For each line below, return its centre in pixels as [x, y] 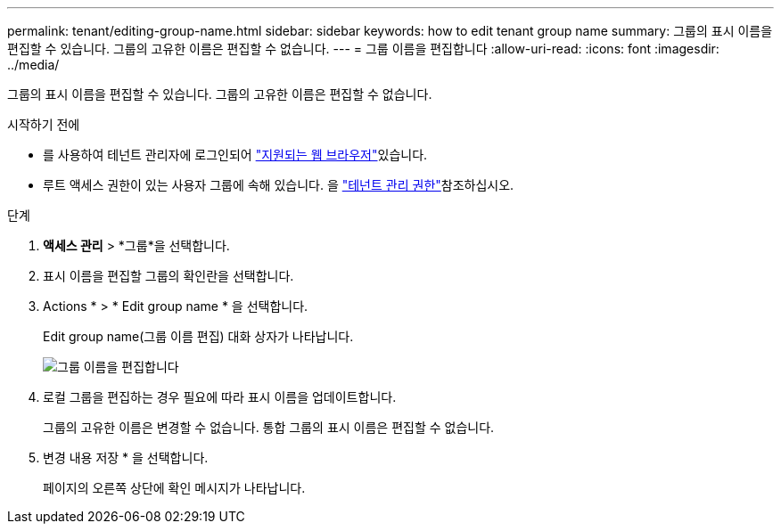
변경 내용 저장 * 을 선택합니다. [126, 457]
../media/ [33, 65]
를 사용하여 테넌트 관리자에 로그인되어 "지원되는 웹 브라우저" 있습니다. [235, 155]
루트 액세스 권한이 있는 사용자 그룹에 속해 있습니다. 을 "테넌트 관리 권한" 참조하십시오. [279, 185]
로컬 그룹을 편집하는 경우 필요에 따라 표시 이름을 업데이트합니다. [220, 397]
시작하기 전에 [44, 124]
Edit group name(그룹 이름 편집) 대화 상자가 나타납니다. [198, 336]
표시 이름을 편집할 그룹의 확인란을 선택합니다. [169, 276]
